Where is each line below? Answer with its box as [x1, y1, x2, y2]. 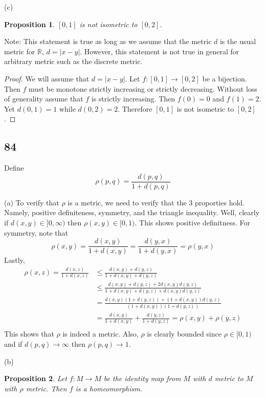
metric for [4, 46, 35, 56]
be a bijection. [202, 73, 247, 83]
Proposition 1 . [4, 18, 55, 29]
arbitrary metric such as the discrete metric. [4, 56, 143, 67]
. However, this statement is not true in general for [80, 46, 239, 56]
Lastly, [4, 255, 25, 265]
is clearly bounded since [147, 328, 222, 339]
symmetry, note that [4, 227, 68, 238]
